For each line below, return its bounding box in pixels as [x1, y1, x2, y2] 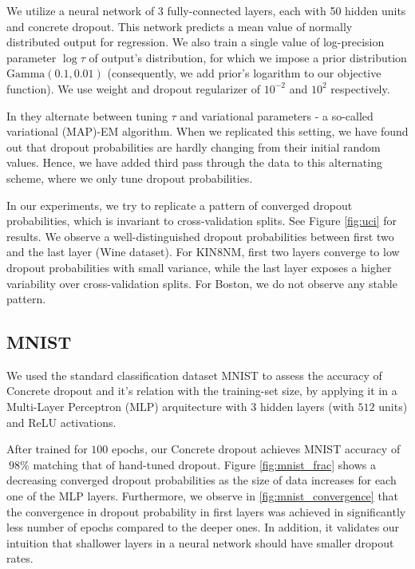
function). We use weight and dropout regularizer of [6, 80, 260, 97]
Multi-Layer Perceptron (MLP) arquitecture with [6, 398, 247, 415]
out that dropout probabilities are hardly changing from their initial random [6, 138, 381, 155]
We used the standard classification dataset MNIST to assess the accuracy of [6, 366, 382, 383]
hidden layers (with [259, 398, 354, 415]
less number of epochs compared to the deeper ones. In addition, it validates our [6, 519, 400, 535]
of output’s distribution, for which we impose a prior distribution [89, 49, 407, 65]
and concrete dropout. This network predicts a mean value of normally [6, 18, 353, 34]
